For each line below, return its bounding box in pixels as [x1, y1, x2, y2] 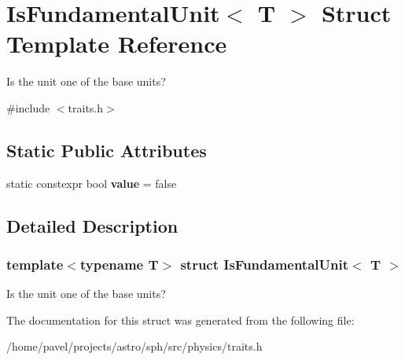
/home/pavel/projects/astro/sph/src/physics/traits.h [6, 338, 263, 354]
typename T [79, 255, 159, 274]
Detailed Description [6, 213, 179, 237]
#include [6, 99, 50, 116]
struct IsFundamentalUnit [180, 255, 349, 274]
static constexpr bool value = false [6, 174, 177, 191]
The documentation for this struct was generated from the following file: [6, 311, 355, 328]
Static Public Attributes [6, 138, 207, 162]
